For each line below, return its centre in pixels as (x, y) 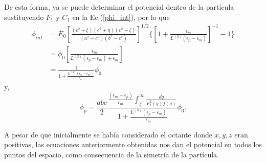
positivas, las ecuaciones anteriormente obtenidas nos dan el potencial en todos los (133, 144)
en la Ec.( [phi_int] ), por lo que (121, 17)
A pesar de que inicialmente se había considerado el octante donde (108, 134)
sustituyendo (24, 17)
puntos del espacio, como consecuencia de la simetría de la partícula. (112, 154)
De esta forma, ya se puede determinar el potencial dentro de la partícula (119, 7)
